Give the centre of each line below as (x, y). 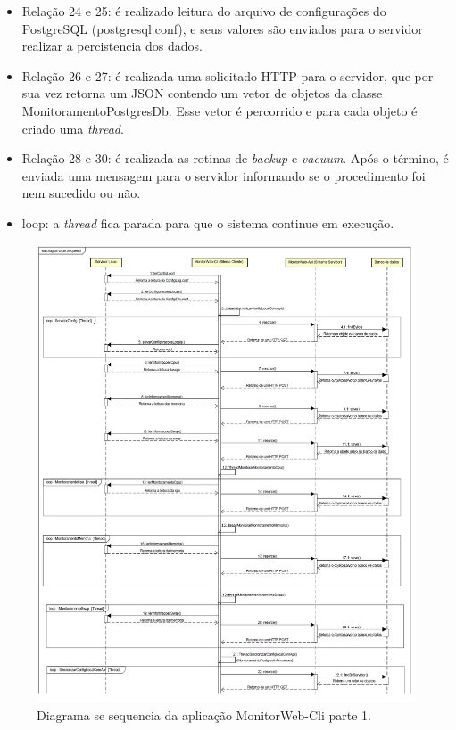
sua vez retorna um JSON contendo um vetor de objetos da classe (202, 93)
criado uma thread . (73, 128)
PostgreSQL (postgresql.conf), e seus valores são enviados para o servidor (222, 28)
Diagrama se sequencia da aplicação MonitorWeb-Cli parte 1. (204, 714)
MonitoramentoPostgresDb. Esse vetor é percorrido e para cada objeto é (220, 110)
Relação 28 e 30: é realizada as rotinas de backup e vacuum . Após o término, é (235, 158)
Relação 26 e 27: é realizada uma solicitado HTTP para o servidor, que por (228, 75)
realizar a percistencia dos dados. (112, 46)
